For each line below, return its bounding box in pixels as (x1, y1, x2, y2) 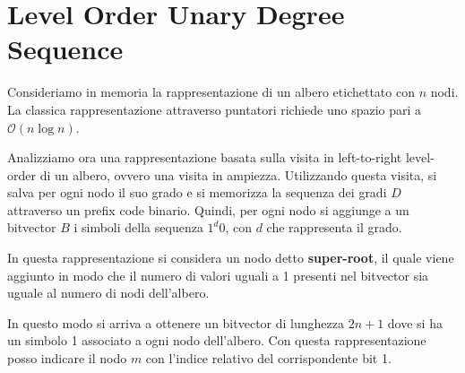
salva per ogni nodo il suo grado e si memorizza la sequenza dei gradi (7, 183, 387, 202)
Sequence (7, 30, 124, 67)
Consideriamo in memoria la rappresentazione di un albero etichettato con (7, 82, 415, 101)
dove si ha (387, 313, 443, 332)
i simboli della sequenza (73, 218, 203, 237)
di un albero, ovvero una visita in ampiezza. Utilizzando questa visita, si (39, 165, 437, 184)
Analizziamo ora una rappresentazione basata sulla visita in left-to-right (7, 148, 402, 167)
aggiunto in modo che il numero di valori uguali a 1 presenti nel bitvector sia (7, 265, 429, 284)
